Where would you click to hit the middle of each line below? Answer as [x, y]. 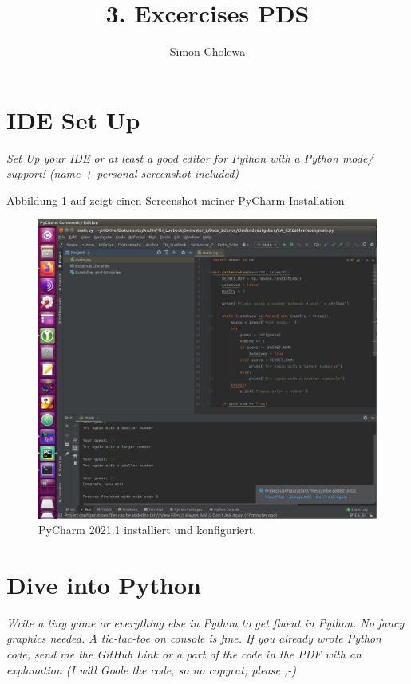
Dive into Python [104, 584]
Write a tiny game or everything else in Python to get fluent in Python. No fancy [205, 622]
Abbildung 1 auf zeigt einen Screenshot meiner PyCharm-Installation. [177, 200]
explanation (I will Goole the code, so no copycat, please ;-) [152, 669]
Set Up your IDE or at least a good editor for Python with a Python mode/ [190, 157]
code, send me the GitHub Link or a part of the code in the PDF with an [184, 654]
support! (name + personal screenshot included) [123, 173]
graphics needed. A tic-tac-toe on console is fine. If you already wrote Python [194, 638]
